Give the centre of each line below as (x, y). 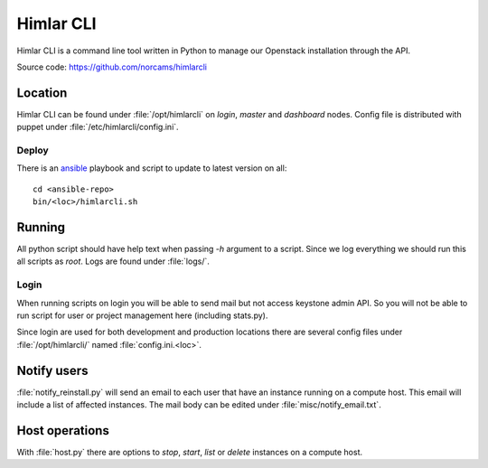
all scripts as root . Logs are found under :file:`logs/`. (113, 261)
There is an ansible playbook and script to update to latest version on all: (152, 168)
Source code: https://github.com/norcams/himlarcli (112, 67)
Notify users (52, 370)
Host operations (63, 431)
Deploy (33, 150)
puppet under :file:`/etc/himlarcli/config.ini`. (98, 127)
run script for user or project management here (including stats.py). (142, 315)
